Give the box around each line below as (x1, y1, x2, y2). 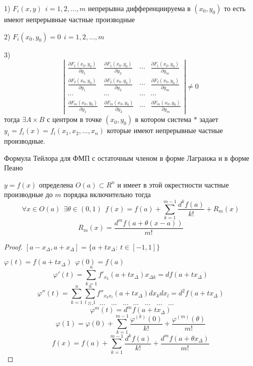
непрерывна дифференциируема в (88, 3, 191, 13)
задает (199, 114, 218, 125)
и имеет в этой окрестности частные (117, 179, 229, 190)
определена (39, 179, 73, 190)
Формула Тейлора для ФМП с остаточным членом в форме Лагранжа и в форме (4, 152, 249, 163)
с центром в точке (47, 114, 102, 125)
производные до (4, 189, 53, 200)
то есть (224, 3, 246, 13)
